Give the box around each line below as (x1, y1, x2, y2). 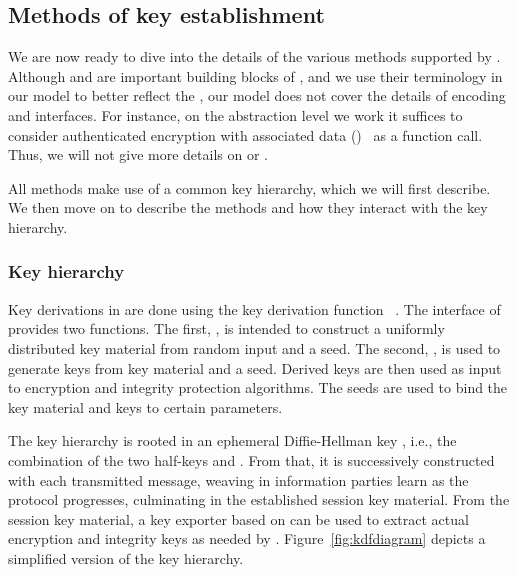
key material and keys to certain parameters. (8, 396, 283, 417)
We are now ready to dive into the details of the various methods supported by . (8, 46, 501, 67)
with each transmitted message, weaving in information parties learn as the (8, 469, 469, 490)
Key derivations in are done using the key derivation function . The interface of (8, 298, 501, 319)
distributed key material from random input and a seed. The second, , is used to (8, 337, 501, 358)
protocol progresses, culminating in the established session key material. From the (8, 489, 510, 510)
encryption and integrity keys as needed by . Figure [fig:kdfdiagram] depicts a (8, 528, 486, 549)
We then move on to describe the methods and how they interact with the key (8, 197, 488, 218)
